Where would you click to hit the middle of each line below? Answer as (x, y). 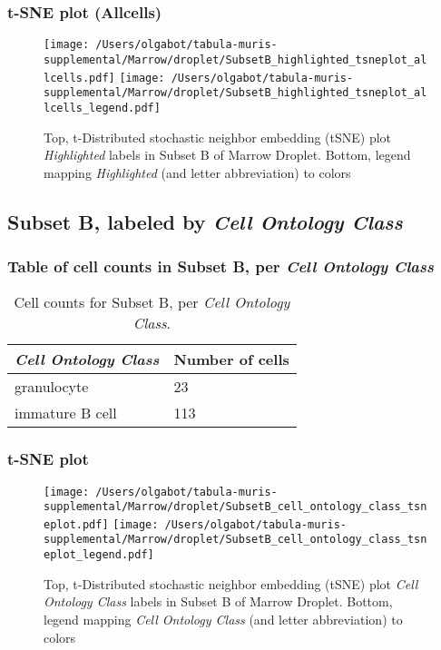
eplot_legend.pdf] (99, 555)
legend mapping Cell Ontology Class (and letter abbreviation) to (223, 619)
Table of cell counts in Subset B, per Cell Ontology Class (220, 266)
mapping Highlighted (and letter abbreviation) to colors (197, 172)
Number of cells (231, 359)
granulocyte (52, 387)
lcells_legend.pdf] (102, 108)
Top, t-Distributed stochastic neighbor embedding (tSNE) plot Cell (231, 583)
